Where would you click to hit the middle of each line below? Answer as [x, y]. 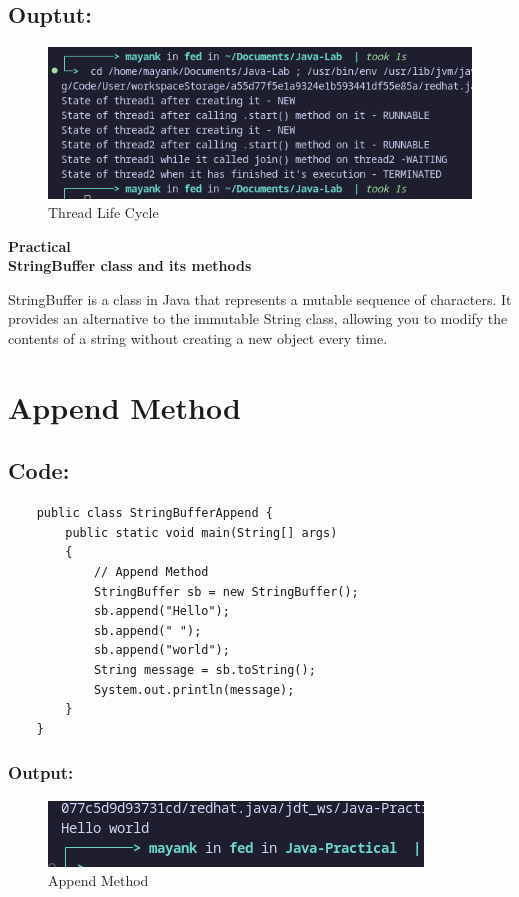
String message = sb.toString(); [204, 670]
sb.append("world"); [161, 650]
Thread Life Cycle [103, 212]
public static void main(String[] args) [201, 532]
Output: [41, 772]
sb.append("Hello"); [161, 611]
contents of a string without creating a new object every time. [198, 338]
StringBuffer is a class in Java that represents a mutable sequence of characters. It [260, 298]
